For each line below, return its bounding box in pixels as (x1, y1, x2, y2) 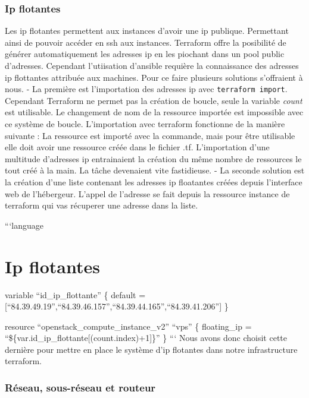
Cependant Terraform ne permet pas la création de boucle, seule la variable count (5, 94, 302, 106)
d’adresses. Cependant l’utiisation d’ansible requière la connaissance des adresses (5, 59, 299, 71)
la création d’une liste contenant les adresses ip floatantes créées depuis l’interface (5, 176, 302, 188)
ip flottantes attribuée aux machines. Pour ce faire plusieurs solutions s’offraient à (5, 71, 303, 83)
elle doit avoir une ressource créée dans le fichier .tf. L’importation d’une (5, 141, 270, 153)
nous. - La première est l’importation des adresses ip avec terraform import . (5, 83, 288, 95)
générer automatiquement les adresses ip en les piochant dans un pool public (5, 48, 285, 60)
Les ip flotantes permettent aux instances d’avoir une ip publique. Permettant (5, 24, 289, 37)
